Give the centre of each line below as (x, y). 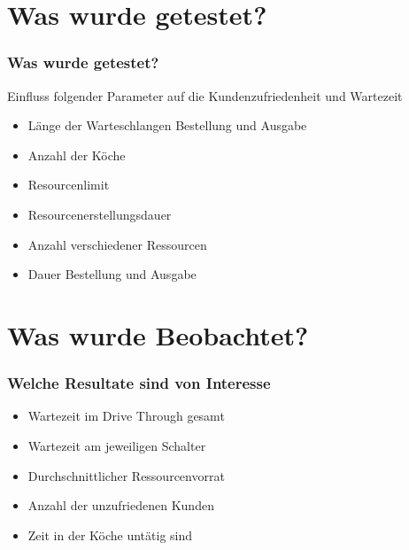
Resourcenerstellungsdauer (100, 214)
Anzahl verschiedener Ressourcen (117, 244)
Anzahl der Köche (77, 155)
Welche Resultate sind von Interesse (139, 383)
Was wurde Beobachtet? (158, 334)
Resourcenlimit (69, 185)
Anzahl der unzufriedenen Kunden (121, 505)
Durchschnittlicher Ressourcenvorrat (126, 475)
